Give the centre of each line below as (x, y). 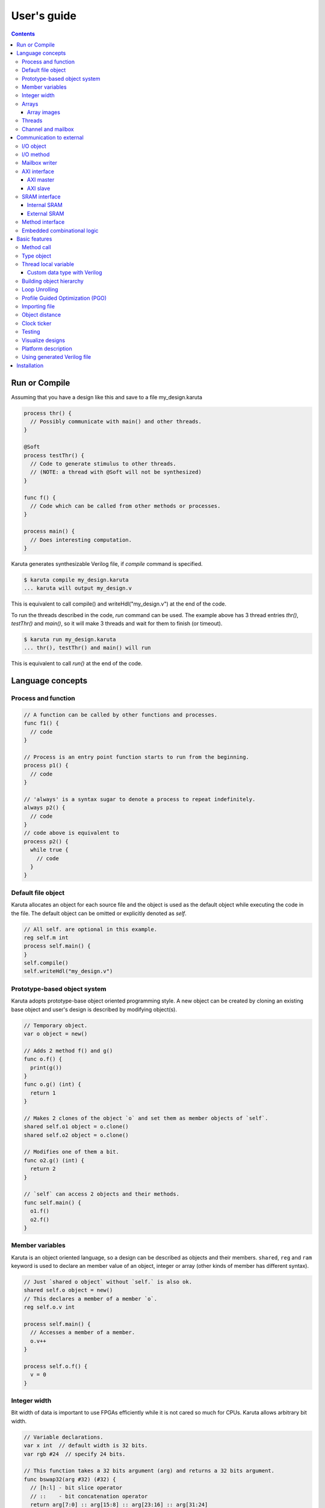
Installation (30, 366)
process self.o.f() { (56, 1366)
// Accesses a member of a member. (83, 1332)
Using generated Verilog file (57, 357)
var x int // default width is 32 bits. (86, 1446)
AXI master (41, 180)
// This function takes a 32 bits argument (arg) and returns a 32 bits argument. (149, 1471)
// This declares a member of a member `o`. (91, 1299)
